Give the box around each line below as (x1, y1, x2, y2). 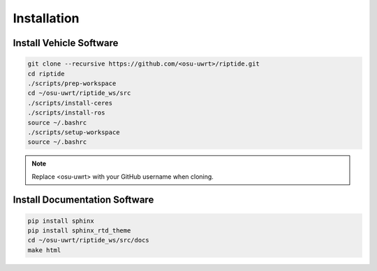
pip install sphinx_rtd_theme (27, 227, 131, 235)
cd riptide (27, 70, 65, 78)
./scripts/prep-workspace (27, 79, 117, 87)
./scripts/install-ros (27, 109, 105, 117)
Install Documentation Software (13, 194, 154, 206)
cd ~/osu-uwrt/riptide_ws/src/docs (27, 236, 149, 244)
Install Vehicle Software (13, 37, 119, 49)
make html (27, 246, 61, 254)
